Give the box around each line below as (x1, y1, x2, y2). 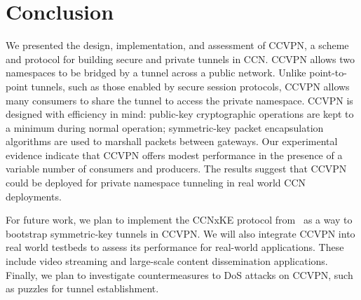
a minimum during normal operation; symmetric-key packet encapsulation (6, 120, 324, 135)
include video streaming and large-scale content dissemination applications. (6, 254, 328, 268)
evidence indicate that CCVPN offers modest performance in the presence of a (6, 147, 343, 162)
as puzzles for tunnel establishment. (6, 281, 159, 296)
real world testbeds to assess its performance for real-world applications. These (6, 240, 344, 254)
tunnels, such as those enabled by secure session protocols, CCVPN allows (31, 79, 350, 93)
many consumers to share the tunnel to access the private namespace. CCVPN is (6, 93, 353, 107)
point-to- (309, 65, 347, 80)
